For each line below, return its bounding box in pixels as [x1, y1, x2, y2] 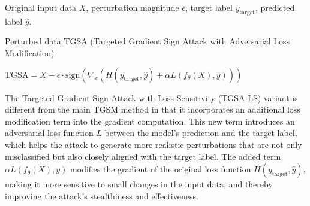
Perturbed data [5, 35, 61, 47]
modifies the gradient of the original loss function [70, 163, 251, 175]
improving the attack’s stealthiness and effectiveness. [5, 189, 198, 202]
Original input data [5, 1, 77, 13]
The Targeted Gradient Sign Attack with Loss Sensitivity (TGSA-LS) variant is [5, 91, 298, 104]
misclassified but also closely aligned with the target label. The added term [5, 150, 281, 162]
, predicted [255, 1, 295, 13]
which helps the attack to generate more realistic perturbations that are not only [5, 138, 302, 150]
